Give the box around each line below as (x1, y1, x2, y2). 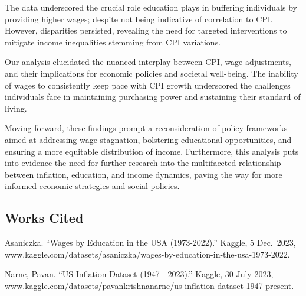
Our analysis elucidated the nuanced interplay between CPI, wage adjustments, (5, 56, 291, 68)
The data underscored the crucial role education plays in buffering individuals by (5, 1, 297, 13)
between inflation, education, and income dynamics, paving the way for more (5, 168, 282, 180)
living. (5, 102, 27, 114)
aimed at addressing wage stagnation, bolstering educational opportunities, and (5, 133, 292, 145)
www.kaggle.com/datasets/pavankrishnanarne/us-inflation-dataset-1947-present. (5, 279, 294, 291)
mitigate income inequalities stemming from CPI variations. (5, 35, 221, 48)
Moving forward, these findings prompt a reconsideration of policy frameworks (5, 122, 288, 134)
